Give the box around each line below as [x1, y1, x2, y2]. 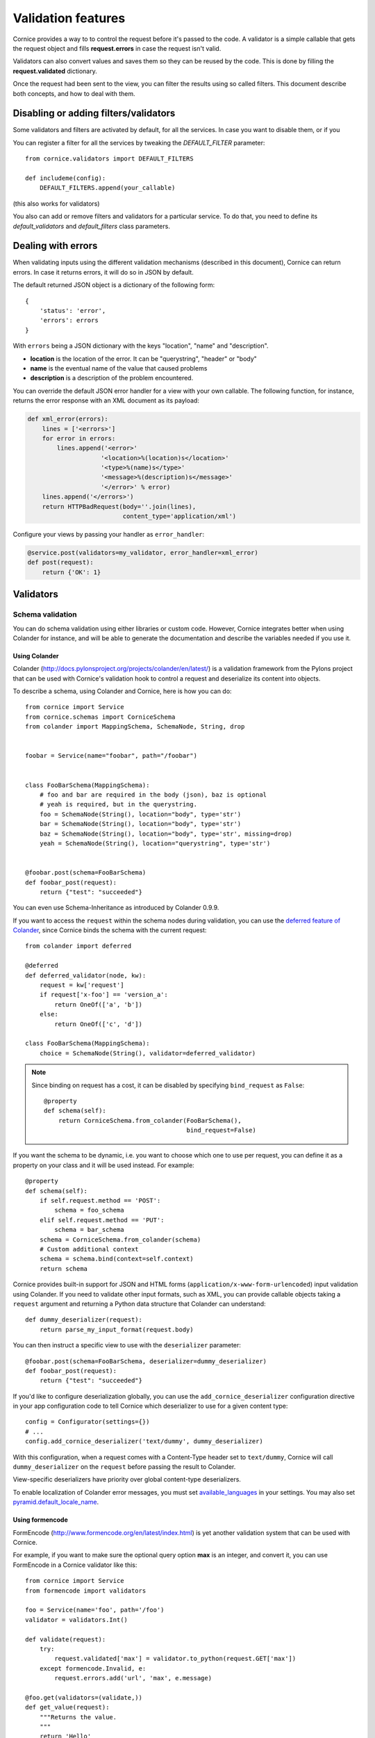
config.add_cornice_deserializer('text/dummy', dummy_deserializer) [25, 1438, 263, 1445]
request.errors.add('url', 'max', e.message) [54, 1674, 212, 1682]
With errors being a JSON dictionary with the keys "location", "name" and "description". [12, 341, 269, 350]
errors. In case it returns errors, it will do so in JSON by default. [12, 268, 194, 276]
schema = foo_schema [54, 1206, 124, 1215]
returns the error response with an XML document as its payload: [12, 396, 199, 405]
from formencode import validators [25, 1586, 147, 1595]
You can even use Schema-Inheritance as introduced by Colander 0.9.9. [12, 904, 219, 912]
